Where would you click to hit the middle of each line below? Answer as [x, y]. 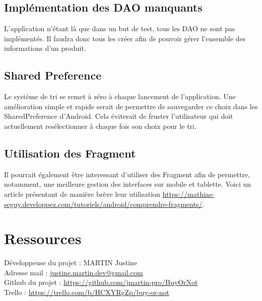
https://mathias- [188, 194]
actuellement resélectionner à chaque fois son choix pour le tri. [100, 126]
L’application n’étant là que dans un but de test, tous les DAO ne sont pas [120, 28]
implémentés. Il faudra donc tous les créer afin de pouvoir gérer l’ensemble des [125, 38]
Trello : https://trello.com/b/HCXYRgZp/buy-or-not [87, 292]
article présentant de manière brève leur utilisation [82, 194]
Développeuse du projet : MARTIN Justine [71, 262]
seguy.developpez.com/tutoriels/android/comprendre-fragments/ [103, 204]
